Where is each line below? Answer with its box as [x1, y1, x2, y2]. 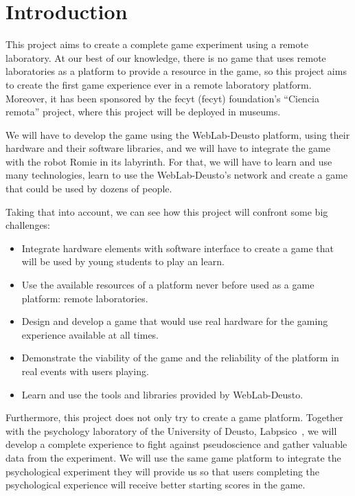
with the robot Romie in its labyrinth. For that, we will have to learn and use [5, 154, 332, 168]
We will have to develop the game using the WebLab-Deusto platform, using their [5, 127, 350, 142]
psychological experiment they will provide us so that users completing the [5, 464, 320, 478]
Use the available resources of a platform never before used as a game [21, 278, 314, 292]
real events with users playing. [21, 364, 149, 378]
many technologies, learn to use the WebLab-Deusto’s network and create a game [5, 168, 348, 182]
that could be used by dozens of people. [5, 181, 172, 196]
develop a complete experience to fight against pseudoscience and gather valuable [5, 437, 347, 451]
